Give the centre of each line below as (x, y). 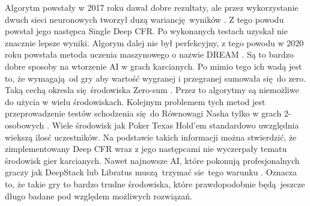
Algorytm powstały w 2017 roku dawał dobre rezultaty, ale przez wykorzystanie (152, 7)
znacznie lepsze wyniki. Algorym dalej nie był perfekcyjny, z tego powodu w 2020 (154, 42)
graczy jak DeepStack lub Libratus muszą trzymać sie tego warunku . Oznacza (151, 172)
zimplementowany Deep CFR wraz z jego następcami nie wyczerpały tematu (146, 149)
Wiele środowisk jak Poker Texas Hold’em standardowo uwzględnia (175, 125)
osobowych (25, 125)
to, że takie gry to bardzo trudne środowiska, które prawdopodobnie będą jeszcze (155, 183)
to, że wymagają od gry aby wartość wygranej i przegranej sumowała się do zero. (155, 78)
